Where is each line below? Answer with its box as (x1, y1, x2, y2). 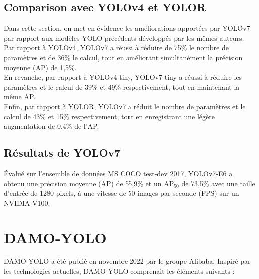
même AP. (4, 91, 36, 102)
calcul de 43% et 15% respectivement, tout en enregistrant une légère (4, 111, 215, 121)
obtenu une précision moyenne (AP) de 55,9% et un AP (4, 178, 174, 188)
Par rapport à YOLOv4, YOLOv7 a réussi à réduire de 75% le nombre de (4, 42, 229, 53)
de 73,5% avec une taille (181, 178, 255, 188)
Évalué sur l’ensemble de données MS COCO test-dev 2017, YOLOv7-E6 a (4, 168, 233, 178)
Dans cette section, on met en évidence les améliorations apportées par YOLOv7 (4, 23, 250, 33)
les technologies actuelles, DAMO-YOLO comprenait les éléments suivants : (4, 266, 235, 276)
